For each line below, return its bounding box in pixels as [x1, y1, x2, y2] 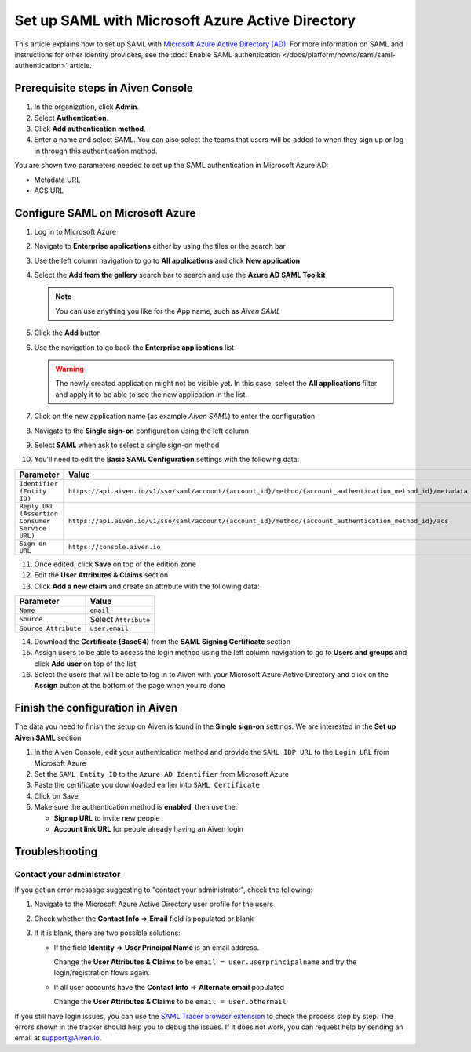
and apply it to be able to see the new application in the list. [55, 389, 247, 399]
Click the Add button [34, 328, 101, 337]
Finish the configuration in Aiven [14, 701, 178, 715]
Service [19, 524, 47, 533]
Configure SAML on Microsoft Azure [14, 206, 196, 220]
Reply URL [19, 502, 55, 510]
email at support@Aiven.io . [14, 1033, 102, 1043]
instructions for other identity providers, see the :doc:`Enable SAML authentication [14, 49, 281, 59]
